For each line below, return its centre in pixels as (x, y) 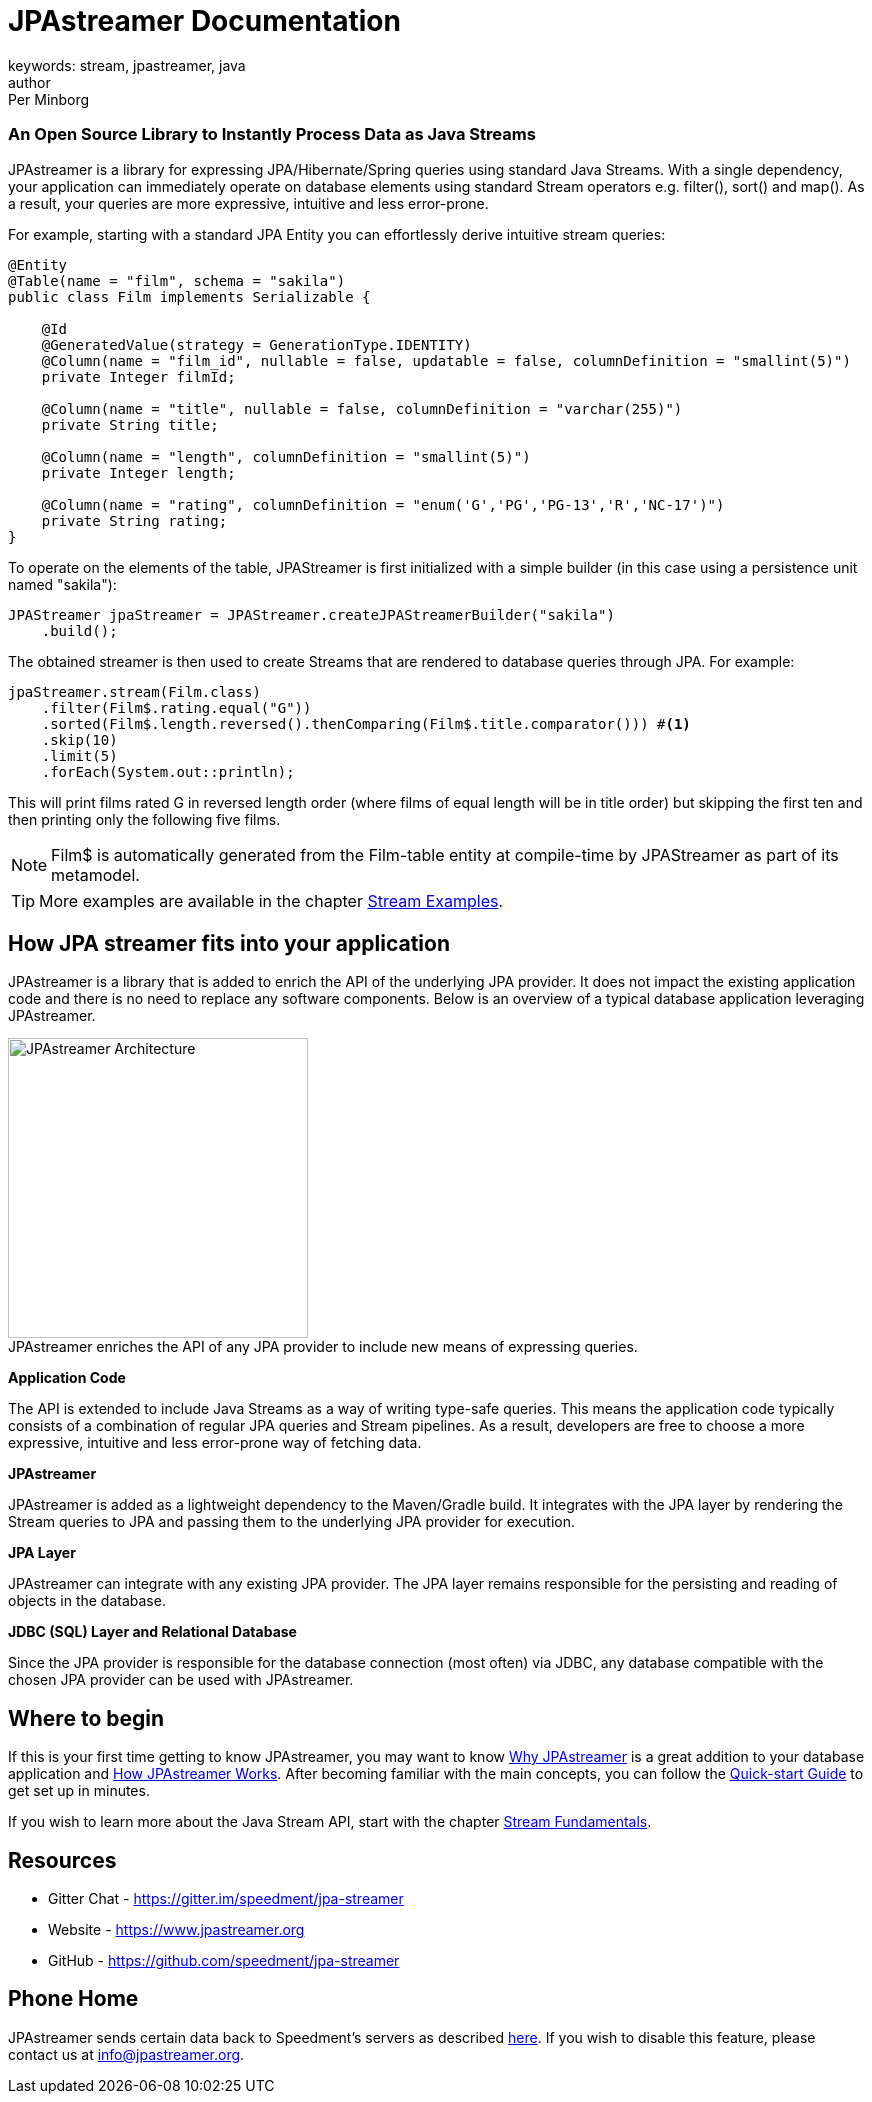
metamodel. (95, 874)
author (29, 82)
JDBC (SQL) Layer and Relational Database (152, 1632)
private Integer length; (138, 472)
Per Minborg (49, 99)
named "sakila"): (62, 584)
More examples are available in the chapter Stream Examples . (271, 900)
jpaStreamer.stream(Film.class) (134, 691)
